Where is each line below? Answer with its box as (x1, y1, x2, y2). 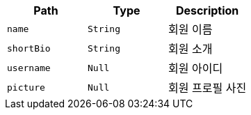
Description (175, 3, 239, 17)
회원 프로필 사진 (168, 81, 247, 95)
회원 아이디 (168, 61, 223, 75)
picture (7, 82, 45, 93)
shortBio (7, 43, 51, 54)
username (7, 62, 51, 73)
